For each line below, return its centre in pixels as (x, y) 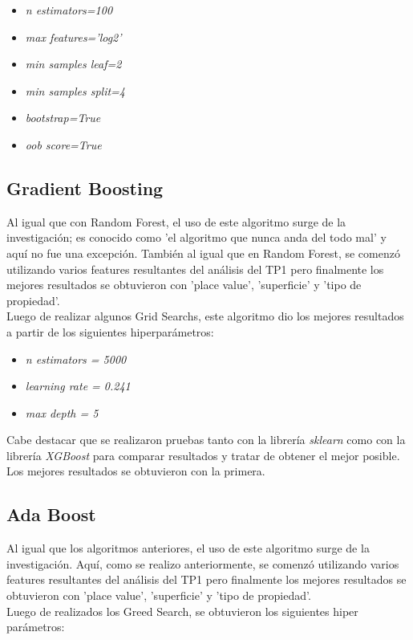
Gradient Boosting (85, 188)
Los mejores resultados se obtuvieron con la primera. (136, 471)
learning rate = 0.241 (78, 386)
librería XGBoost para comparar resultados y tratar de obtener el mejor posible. (203, 455)
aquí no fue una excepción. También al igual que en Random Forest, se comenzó (203, 253)
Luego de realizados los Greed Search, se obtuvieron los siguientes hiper (182, 611)
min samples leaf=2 (73, 64)
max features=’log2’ (73, 37)
